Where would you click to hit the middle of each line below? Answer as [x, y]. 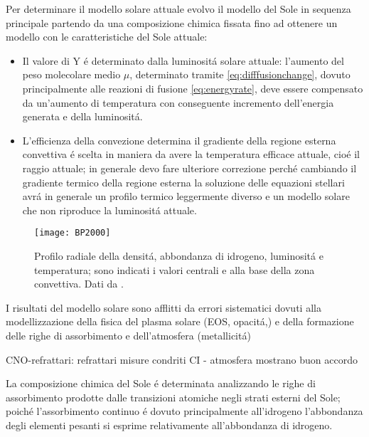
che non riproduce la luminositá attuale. [109, 210]
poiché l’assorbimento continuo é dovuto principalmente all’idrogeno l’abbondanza [184, 411]
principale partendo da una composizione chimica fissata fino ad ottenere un [172, 22]
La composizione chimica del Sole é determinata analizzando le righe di [161, 383]
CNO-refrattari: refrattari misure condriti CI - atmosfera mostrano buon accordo [182, 359]
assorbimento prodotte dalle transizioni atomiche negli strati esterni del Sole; [173, 397]
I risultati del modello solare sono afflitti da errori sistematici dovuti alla [164, 307]
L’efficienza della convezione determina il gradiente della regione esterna [179, 140]
